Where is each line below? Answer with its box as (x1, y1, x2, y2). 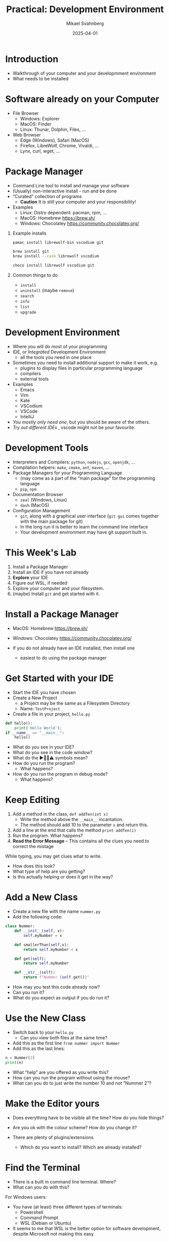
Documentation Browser (12, 491, 63, 497)
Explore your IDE (12, 574, 49, 580)
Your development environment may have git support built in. (20, 529, 148, 535)
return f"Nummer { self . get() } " (23, 975, 90, 980)
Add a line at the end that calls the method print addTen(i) (12, 827, 137, 833)
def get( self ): (14, 956, 47, 961)
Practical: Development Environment (6, 4, 164, 15)
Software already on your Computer (5, 93, 159, 105)
